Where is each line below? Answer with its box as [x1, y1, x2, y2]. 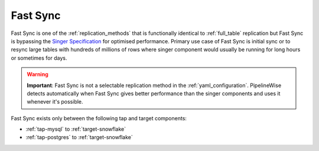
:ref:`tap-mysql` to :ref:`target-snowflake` [25, 126, 126, 133]
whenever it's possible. [27, 98, 83, 105]
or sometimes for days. [11, 54, 67, 62]
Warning [27, 71, 48, 78]
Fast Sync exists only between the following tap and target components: [11, 114, 187, 121]
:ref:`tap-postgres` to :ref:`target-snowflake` [25, 134, 133, 141]
